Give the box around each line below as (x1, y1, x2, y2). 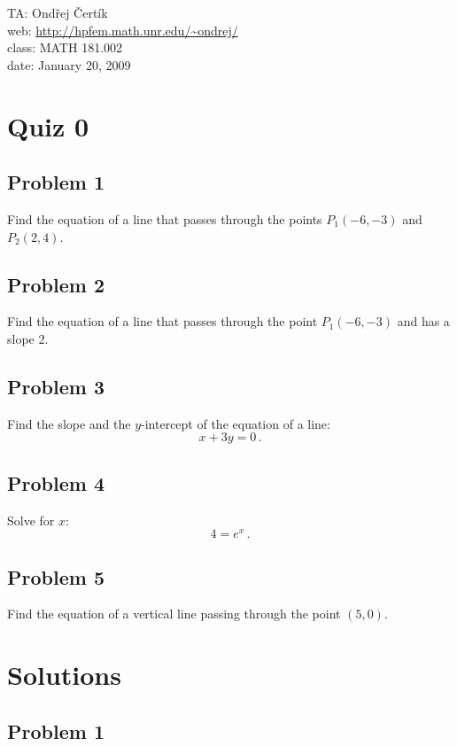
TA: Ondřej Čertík (7, 4, 108, 21)
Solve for (7, 510, 55, 529)
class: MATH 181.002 (7, 38, 123, 57)
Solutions (7, 657, 121, 693)
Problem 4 (7, 469, 105, 496)
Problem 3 (7, 372, 105, 400)
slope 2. (7, 329, 49, 347)
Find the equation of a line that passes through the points (7, 209, 322, 228)
